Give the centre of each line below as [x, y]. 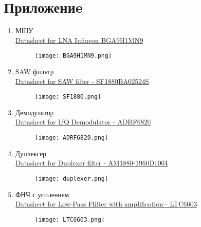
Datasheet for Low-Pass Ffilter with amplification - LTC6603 [106, 204]
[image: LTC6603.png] [70, 219]
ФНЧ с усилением [42, 194]
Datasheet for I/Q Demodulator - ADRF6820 [83, 122]
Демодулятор [35, 112]
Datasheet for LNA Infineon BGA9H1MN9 [79, 40]
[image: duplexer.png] [72, 178]
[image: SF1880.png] [68, 97]
